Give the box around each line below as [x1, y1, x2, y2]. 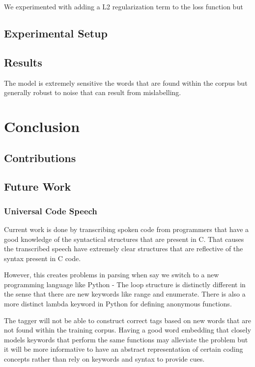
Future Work [4, 179, 71, 194]
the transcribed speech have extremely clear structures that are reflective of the [4, 243, 243, 254]
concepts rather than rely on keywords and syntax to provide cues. [4, 354, 205, 364]
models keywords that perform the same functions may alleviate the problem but [4, 334, 248, 344]
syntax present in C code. [4, 253, 81, 263]
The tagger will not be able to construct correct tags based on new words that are [4, 315, 251, 325]
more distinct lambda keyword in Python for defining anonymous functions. [4, 299, 232, 309]
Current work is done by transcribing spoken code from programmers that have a [4, 224, 249, 234]
